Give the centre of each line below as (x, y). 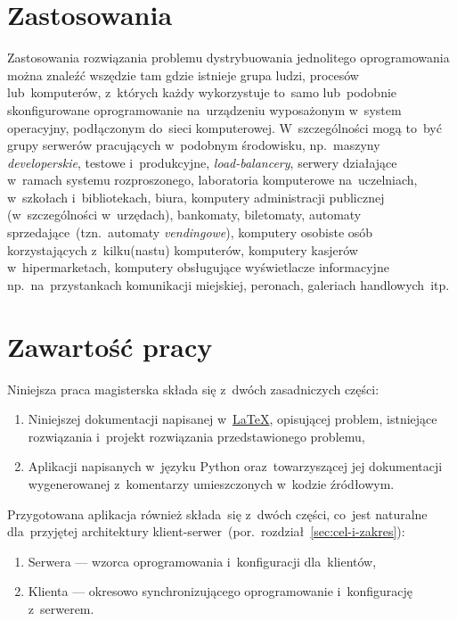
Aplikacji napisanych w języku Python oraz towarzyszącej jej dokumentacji (235, 466)
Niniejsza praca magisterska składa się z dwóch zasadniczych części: (193, 389)
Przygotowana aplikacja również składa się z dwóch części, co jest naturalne (217, 513)
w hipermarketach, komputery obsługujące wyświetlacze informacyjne (198, 267)
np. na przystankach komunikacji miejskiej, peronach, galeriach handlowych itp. (228, 284)
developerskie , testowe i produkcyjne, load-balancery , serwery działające (202, 162)
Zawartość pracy (110, 346)
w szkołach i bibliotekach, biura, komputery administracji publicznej (196, 197)
